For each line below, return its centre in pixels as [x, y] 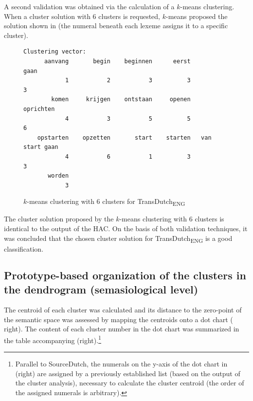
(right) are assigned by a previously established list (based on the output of [128, 373]
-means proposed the [197, 16]
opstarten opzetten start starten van [124, 137]
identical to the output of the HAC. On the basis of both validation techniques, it [126, 228]
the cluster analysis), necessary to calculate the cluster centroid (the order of [130, 383]
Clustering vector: [55, 52]
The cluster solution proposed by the [59, 219]
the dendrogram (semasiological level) [101, 289]
